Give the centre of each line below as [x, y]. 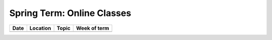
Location [40, 28]
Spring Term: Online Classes [70, 13]
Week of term [92, 28]
